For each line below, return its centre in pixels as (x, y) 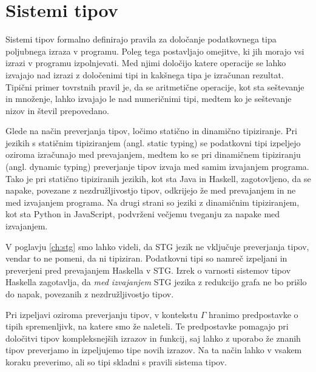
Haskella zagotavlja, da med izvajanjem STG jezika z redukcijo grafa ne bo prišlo (156, 282)
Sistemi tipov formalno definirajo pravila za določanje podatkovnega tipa (141, 39)
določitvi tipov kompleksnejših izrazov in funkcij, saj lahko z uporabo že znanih (153, 338)
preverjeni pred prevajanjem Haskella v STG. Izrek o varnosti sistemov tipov (148, 270)
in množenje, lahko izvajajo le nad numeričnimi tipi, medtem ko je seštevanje (149, 99)
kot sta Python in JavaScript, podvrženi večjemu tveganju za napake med (143, 214)
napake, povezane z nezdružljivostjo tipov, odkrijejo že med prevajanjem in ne (151, 190)
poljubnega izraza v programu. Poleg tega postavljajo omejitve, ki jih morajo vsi (155, 51)
